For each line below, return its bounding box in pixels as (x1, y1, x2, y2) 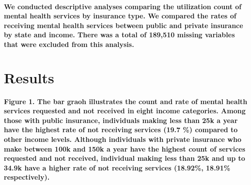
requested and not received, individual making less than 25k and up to (4, 153, 245, 163)
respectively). (4, 172, 50, 182)
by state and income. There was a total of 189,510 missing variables (4, 30, 235, 40)
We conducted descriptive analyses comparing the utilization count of (4, 1, 242, 11)
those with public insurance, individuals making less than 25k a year (4, 115, 238, 125)
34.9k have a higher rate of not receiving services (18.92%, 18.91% (4, 162, 231, 172)
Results (4, 67, 54, 87)
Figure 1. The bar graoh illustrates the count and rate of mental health (4, 96, 248, 106)
